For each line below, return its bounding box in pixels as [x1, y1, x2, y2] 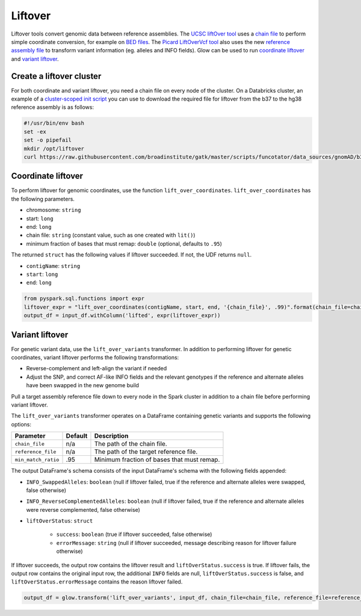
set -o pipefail [23, 137, 72, 144]
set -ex [23, 128, 46, 135]
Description [94, 432, 129, 440]
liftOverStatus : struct [26, 517, 93, 524]
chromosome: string [26, 207, 81, 214]
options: [11, 420, 32, 428]
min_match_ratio [14, 456, 60, 463]
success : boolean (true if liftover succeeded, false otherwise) [56, 530, 212, 538]
